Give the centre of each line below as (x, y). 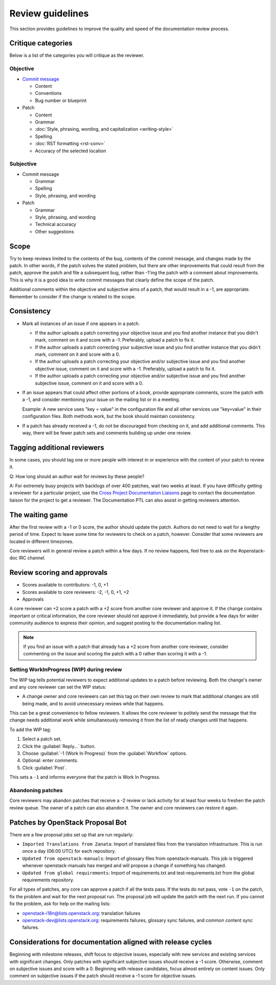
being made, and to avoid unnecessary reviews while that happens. (93, 703)
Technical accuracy (56, 224)
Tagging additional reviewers (57, 447)
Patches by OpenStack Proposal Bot (68, 822)
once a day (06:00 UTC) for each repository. (69, 851)
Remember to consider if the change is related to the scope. (73, 296)
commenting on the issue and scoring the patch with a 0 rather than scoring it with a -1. (115, 654)
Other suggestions (54, 231)
